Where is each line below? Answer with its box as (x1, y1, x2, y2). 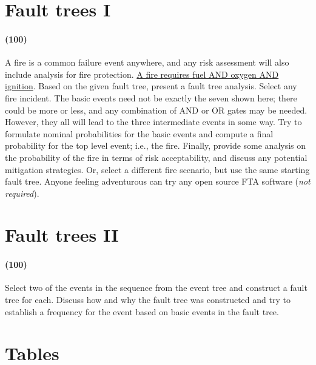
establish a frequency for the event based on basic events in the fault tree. (5, 305, 279, 318)
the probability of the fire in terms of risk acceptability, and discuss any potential (5, 151, 308, 163)
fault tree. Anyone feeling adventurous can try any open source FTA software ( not (5, 175, 311, 188)
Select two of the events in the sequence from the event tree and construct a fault (5, 281, 308, 294)
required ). (5, 186, 39, 199)
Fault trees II (5, 222, 119, 247)
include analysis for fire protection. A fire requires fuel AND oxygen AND (5, 67, 279, 80)
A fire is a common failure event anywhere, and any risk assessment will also (5, 56, 289, 69)
